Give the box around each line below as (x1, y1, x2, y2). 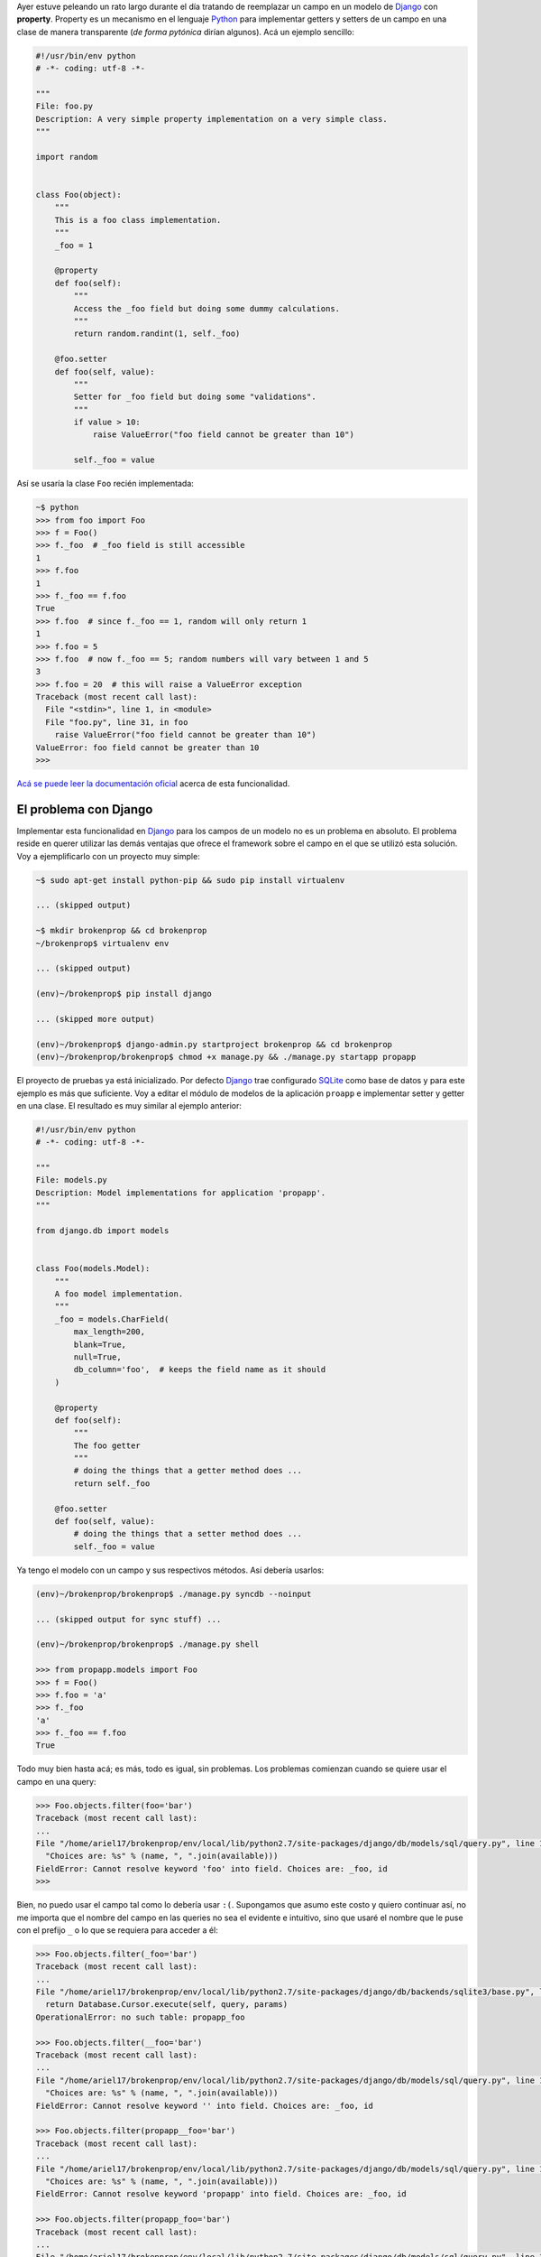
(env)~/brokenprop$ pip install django (35, 989, 212, 999)
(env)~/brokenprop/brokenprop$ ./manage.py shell (35, 1639, 260, 1649)
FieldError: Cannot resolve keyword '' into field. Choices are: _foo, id (35, 2100, 374, 2111)
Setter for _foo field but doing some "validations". (73, 392, 316, 402)
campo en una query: (16, 1776, 96, 1787)
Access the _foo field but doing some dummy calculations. (73, 303, 341, 313)
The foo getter (73, 1440, 142, 1451)
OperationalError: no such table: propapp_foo (35, 2011, 245, 2022)
